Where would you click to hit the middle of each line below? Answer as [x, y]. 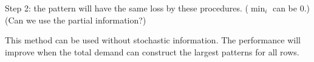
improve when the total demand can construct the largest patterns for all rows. [152, 51]
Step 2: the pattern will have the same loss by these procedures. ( [127, 8]
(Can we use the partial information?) [76, 20]
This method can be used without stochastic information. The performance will [153, 40]
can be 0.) [291, 8]
